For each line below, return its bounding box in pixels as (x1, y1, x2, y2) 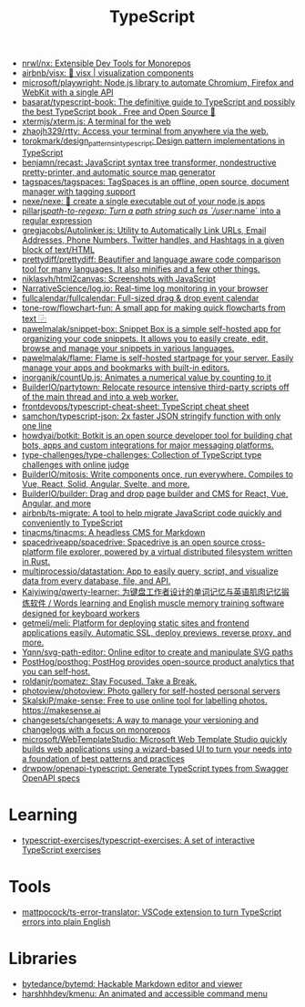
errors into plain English (21, 916, 111, 927)
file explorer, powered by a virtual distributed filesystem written (55, 545, 293, 557)
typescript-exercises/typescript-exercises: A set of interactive (21, 835, 256, 846)
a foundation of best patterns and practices (21, 753, 186, 763)
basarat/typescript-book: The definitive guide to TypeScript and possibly (21, 97, 296, 108)
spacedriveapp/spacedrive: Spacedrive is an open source (21, 536, 239, 547)
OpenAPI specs (21, 773, 81, 784)
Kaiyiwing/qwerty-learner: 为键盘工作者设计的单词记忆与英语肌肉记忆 (21, 586, 282, 597)
